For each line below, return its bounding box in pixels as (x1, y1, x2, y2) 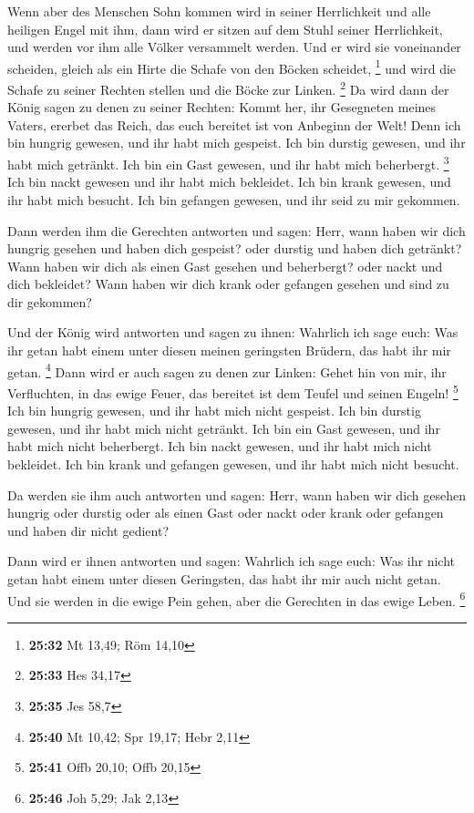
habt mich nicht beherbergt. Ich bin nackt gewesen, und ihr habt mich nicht (7, 437, 432, 456)
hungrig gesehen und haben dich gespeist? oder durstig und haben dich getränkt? (7, 239, 462, 258)
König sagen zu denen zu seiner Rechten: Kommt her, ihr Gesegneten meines (7, 98, 437, 117)
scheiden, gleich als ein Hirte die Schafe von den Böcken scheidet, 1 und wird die (7, 56, 457, 77)
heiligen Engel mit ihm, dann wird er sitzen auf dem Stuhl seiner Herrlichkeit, (7, 19, 443, 38)
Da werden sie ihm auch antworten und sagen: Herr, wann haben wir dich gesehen (7, 485, 467, 504)
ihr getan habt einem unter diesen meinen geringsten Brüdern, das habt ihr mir (7, 341, 451, 360)
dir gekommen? (7, 292, 92, 311)
